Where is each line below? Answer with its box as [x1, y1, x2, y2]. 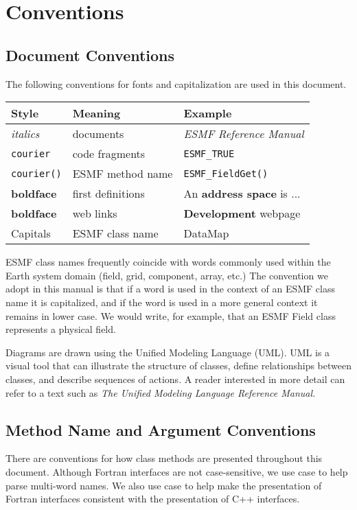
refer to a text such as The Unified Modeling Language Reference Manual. [5, 385, 316, 399]
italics [11, 126, 40, 142]
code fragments [72, 146, 146, 162]
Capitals [11, 225, 51, 242]
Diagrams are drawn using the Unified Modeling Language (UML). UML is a [5, 345, 330, 359]
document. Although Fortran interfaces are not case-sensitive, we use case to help [5, 464, 348, 478]
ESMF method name [72, 165, 173, 182]
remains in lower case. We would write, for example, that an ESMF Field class [5, 308, 336, 323]
